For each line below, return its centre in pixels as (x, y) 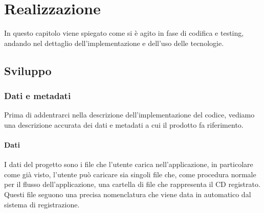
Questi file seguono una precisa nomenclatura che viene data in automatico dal (128, 194)
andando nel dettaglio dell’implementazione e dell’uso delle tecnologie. (114, 43)
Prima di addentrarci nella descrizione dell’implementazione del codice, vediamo (129, 115)
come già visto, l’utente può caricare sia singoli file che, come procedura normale (130, 174)
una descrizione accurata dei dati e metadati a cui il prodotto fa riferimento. (124, 124)
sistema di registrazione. (42, 204)
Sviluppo (28, 70)
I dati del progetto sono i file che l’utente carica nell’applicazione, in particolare (129, 164)
